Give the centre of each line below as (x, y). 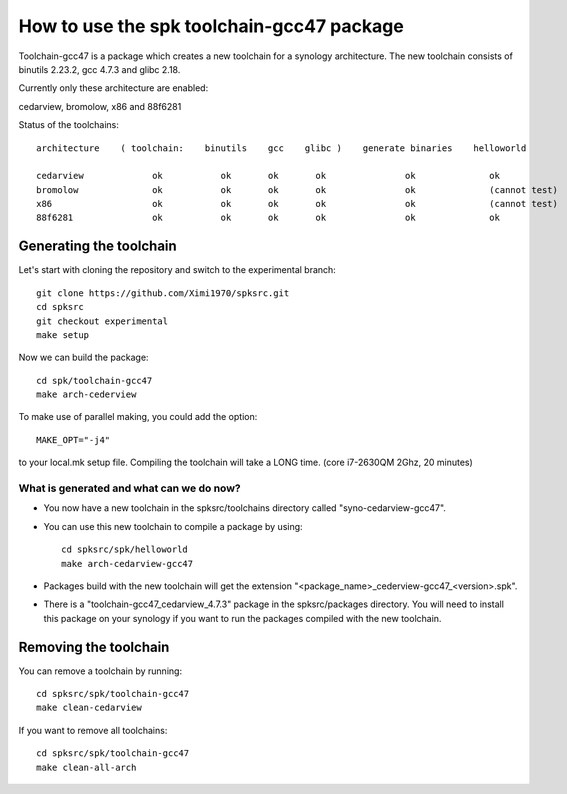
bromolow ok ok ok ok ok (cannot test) (297, 189)
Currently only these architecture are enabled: (113, 88)
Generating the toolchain (97, 246)
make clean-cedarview (89, 708)
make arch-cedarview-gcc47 (127, 563)
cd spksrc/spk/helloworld (125, 549)
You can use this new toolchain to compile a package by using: (173, 526)
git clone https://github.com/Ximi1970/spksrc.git (163, 293)
